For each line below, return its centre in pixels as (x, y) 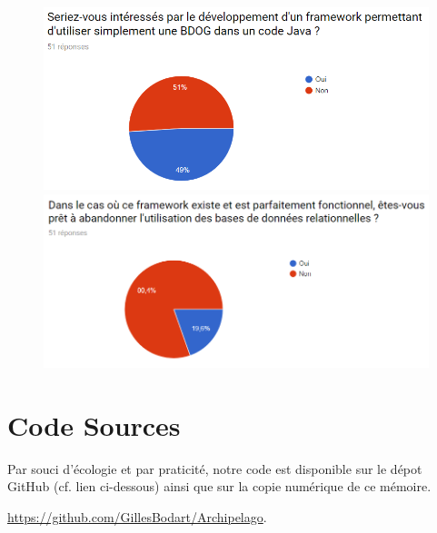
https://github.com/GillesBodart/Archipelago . (137, 516)
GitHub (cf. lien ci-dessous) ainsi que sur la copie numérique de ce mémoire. (219, 486)
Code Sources (94, 424)
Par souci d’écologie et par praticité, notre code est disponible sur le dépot (215, 468)
